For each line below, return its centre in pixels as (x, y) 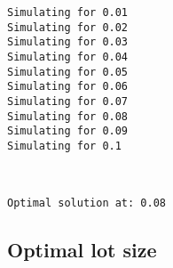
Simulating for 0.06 (68, 87)
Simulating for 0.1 (64, 146)
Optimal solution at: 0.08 (86, 203)
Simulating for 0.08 (68, 116)
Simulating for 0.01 (68, 12)
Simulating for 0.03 (68, 42)
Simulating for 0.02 (68, 27)
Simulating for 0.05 (68, 72)
